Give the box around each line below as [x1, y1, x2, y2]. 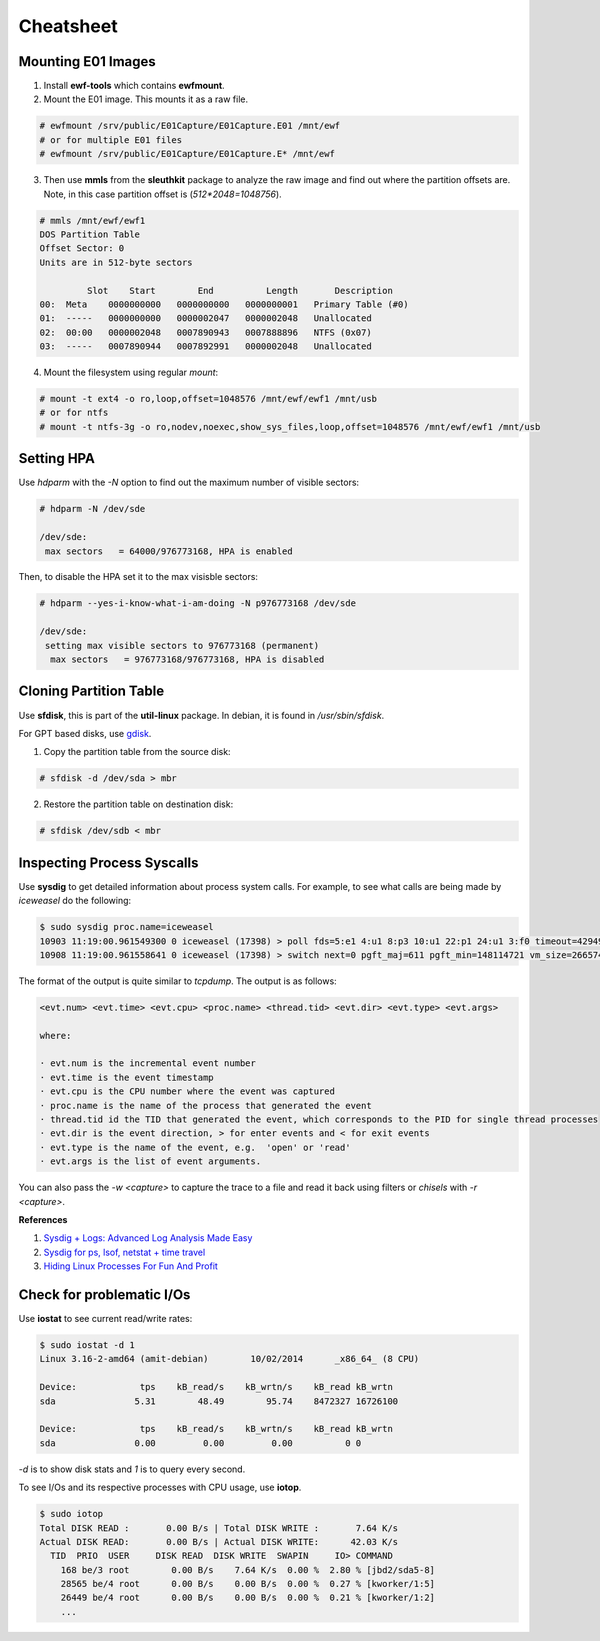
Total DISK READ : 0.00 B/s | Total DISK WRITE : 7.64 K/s [39, 1522, 399, 1534]
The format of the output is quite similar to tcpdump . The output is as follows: [18, 975, 337, 987]
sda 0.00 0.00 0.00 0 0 [39, 1437, 362, 1449]
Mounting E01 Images [18, 53, 157, 70]
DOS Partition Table [39, 228, 140, 240]
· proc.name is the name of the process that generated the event [39, 1100, 372, 1111]
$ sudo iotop [39, 1508, 104, 1520]
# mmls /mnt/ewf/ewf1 [39, 215, 146, 226]
